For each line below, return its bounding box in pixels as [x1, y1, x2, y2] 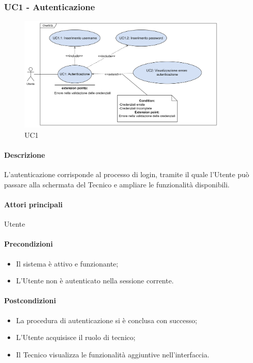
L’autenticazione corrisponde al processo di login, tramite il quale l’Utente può [4, 169, 249, 180]
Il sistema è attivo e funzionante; [16, 258, 119, 269]
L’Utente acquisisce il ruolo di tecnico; [16, 332, 135, 343]
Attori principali [4, 199, 63, 210]
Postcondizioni [4, 295, 56, 306]
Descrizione [4, 150, 45, 160]
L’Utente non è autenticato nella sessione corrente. [16, 275, 174, 286]
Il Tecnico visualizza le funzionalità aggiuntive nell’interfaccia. [16, 349, 210, 359]
